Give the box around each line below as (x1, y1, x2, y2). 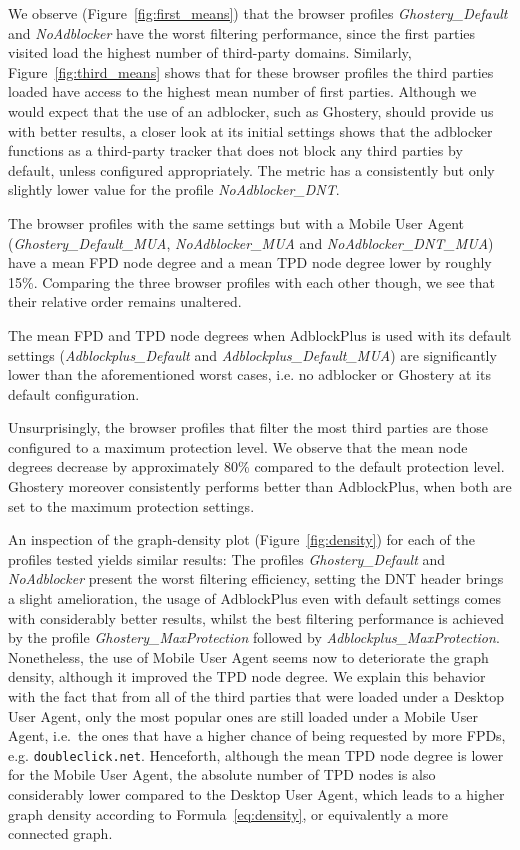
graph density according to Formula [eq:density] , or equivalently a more (8, 803, 449, 824)
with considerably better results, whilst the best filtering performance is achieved (8, 607, 505, 628)
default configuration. (8, 383, 140, 404)
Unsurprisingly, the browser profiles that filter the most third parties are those (8, 417, 489, 438)
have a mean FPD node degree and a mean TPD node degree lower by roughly (8, 252, 492, 273)
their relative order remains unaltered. (8, 291, 242, 312)
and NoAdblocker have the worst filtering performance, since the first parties (8, 22, 476, 43)
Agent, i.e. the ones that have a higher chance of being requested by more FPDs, (8, 725, 506, 746)
